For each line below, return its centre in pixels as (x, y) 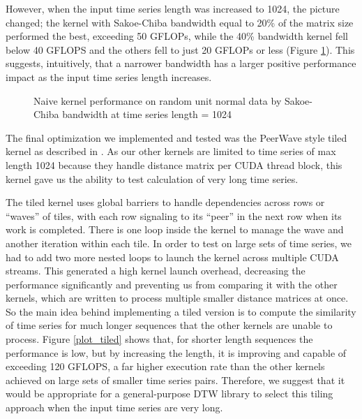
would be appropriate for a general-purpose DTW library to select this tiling (169, 394)
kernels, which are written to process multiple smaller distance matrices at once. (177, 298)
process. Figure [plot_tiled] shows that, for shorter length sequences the (159, 339)
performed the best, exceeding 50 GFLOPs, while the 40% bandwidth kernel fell (177, 36)
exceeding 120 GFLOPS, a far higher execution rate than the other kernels (165, 366)
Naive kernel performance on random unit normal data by (158, 100)
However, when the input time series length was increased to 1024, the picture (173, 8)
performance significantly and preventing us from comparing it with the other (172, 284)
